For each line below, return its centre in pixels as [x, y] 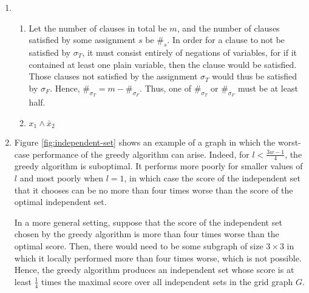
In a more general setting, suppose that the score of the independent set [148, 222]
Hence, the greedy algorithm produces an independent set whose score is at [154, 270]
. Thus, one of [165, 88]
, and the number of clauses [228, 28]
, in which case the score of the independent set [212, 178]
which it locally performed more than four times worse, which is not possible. [158, 258]
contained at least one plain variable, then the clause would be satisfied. [163, 64]
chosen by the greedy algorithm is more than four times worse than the [147, 234]
